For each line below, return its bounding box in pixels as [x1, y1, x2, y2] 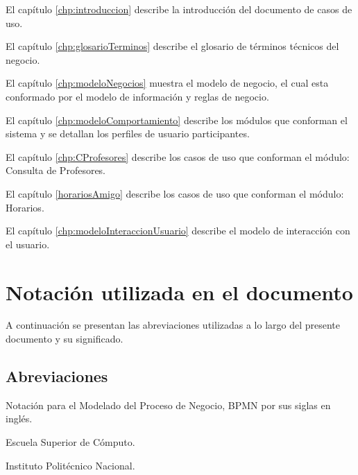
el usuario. [6, 236, 50, 251]
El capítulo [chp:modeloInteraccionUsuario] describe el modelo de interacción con [6, 223, 350, 238]
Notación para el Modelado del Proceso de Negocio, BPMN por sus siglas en [6, 397, 331, 412]
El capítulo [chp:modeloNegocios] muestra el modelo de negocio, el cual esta [6, 76, 329, 90]
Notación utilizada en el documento [6, 277, 353, 306]
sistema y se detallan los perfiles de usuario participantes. [6, 126, 250, 141]
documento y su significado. [6, 331, 123, 346]
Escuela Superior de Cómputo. [6, 435, 135, 449]
